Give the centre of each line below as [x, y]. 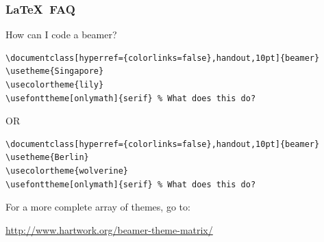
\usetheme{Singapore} [55, 71]
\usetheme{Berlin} [47, 158]
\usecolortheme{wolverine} [67, 171]
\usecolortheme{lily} [55, 85]
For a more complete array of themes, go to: [98, 207]
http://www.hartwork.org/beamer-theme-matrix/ [109, 229]
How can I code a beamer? [61, 35]
